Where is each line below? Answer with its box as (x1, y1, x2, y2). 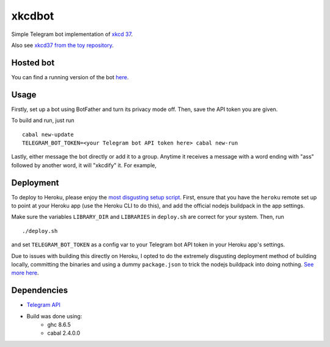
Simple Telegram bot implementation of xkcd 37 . (11, 30, 133, 38)
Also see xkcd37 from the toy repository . (11, 41, 114, 49)
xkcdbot (11, 9, 54, 23)
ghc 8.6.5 (47, 321, 71, 329)
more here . (11, 269, 39, 277)
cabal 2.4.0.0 (47, 329, 81, 337)
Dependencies (11, 285, 68, 296)
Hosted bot (11, 57, 55, 68)
